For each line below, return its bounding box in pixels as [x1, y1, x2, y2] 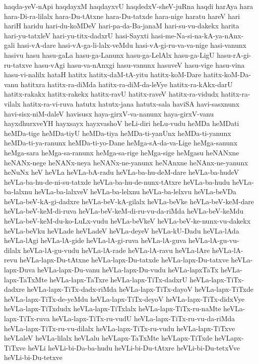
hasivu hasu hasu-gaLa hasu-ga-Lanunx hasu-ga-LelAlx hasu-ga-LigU [4, 49, 215, 60]
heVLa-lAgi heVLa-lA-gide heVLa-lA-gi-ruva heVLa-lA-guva [4, 235, 187, 245]
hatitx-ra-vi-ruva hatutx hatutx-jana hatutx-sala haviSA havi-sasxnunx [23, 98, 240, 109]
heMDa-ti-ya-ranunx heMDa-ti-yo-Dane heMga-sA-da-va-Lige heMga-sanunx [4, 137, 238, 148]
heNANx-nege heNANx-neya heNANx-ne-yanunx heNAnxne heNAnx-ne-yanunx [4, 157, 248, 167]
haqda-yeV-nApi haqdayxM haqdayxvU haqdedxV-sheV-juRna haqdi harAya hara [4, 1, 254, 11]
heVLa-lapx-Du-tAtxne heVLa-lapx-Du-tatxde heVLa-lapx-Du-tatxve [19, 254, 229, 265]
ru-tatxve [4, 59, 32, 70]
